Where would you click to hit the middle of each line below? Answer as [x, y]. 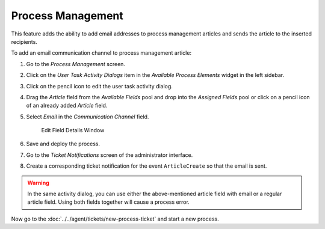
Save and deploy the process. [63, 144]
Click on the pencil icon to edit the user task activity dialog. [99, 86]
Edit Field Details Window [73, 130]
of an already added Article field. [67, 106]
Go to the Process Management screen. [76, 64]
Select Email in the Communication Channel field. [88, 117]
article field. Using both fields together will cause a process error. [108, 202]
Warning [38, 183]
